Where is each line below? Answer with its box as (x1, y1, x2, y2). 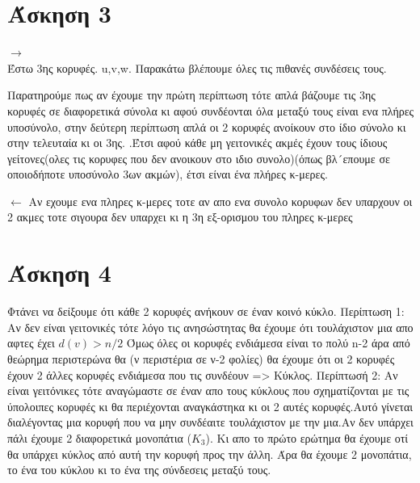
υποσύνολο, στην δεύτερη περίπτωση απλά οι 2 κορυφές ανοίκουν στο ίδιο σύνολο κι (7, 118, 406, 135)
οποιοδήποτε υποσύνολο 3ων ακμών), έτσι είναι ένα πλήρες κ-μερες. (7, 166, 328, 183)
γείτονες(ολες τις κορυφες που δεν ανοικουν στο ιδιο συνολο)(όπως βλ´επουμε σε (7, 149, 390, 166)
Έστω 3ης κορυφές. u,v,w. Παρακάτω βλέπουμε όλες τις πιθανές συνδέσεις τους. (7, 59, 387, 76)
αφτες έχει (7, 334, 55, 351)
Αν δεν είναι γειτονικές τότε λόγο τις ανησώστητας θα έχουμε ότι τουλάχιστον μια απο (7, 318, 414, 335)
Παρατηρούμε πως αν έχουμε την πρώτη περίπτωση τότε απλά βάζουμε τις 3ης (7, 86, 376, 103)
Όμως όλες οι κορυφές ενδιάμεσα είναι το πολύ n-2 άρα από (126, 334, 410, 351)
